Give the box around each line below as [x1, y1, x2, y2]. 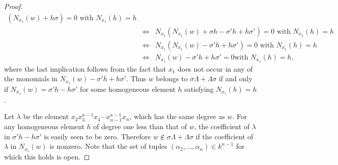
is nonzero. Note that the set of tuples [50, 141, 167, 151]
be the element [23, 111, 69, 122]
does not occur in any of [177, 63, 253, 74]
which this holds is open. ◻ [4, 151, 90, 162]
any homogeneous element [4, 121, 85, 132]
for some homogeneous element [80, 84, 176, 94]
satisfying [184, 84, 214, 94]
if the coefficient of [196, 131, 254, 141]
